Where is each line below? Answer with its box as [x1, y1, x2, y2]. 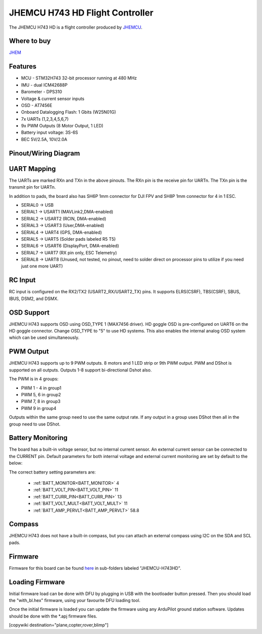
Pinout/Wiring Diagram [9, 149, 80, 158]
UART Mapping [9, 164, 56, 173]
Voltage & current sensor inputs [21, 95, 85, 102]
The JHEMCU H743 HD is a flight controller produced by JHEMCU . [9, 24, 143, 30]
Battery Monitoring [9, 434, 68, 442]
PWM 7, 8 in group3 [21, 399, 61, 405]
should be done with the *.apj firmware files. [9, 613, 98, 619]
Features [9, 62, 36, 70]
